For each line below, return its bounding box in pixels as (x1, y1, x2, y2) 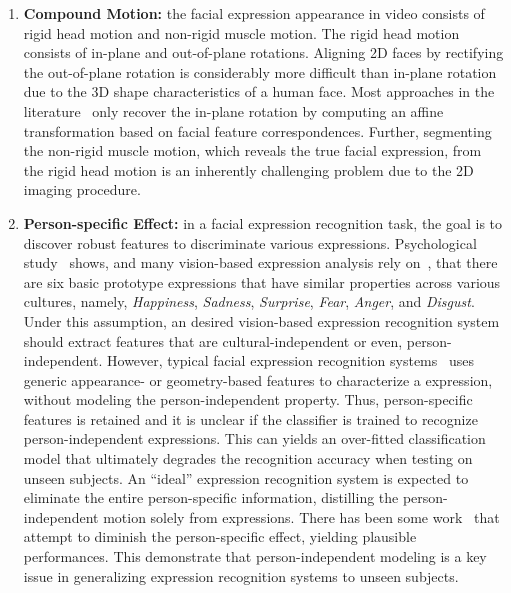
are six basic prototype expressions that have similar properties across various (23, 271, 501, 292)
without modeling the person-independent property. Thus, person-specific (23, 389, 473, 410)
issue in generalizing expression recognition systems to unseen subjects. (23, 565, 459, 586)
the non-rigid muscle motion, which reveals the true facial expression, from (23, 140, 482, 161)
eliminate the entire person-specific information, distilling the (23, 487, 399, 508)
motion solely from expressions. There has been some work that (103, 506, 500, 527)
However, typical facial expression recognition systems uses (107, 350, 474, 371)
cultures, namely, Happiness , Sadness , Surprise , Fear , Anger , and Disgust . (23, 291, 475, 312)
